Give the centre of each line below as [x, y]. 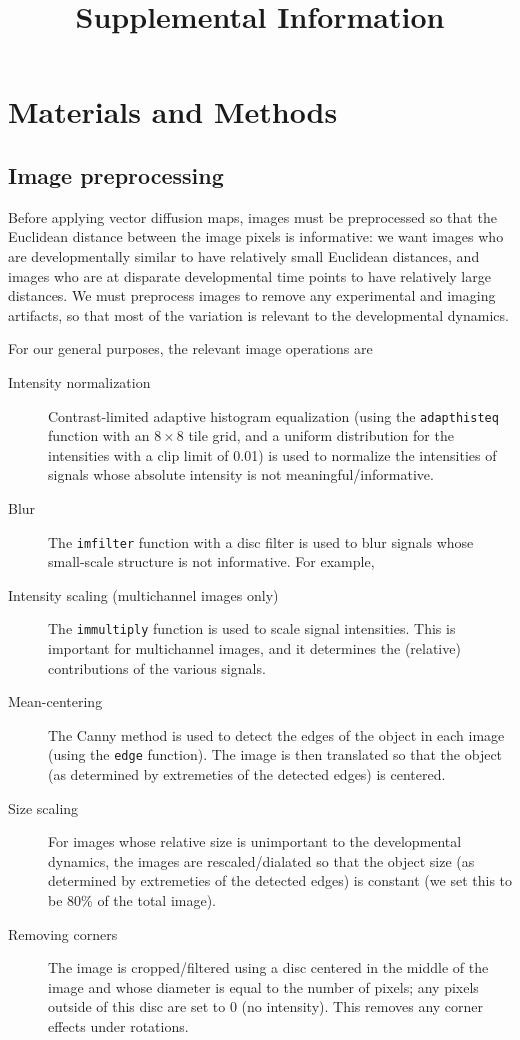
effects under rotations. [118, 1026]
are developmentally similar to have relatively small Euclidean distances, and [244, 255]
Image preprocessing [116, 174]
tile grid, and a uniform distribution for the [321, 435]
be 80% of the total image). [132, 900]
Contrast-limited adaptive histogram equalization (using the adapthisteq [273, 415]
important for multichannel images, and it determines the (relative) [254, 648]
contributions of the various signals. [157, 667]
